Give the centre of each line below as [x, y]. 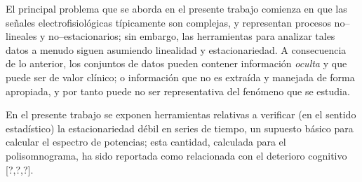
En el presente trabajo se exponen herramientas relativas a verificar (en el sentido [181, 114]
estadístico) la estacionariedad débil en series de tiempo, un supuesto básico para [180, 128]
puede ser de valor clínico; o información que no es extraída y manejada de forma [180, 77]
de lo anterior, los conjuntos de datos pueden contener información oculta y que [176, 63]
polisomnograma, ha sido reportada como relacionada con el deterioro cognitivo [176, 155]
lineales [21, 36]
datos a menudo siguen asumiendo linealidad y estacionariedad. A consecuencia [176, 49]
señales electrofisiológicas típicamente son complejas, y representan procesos [168, 22]
